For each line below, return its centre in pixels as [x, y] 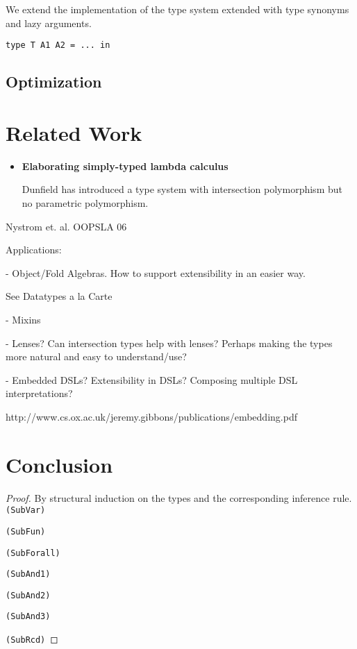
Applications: [34, 250]
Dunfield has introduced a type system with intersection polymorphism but [182, 189]
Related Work [74, 132]
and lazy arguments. [49, 23]
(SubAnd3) [28, 617]
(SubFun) [26, 531]
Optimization [54, 82]
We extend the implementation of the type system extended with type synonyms [177, 9]
